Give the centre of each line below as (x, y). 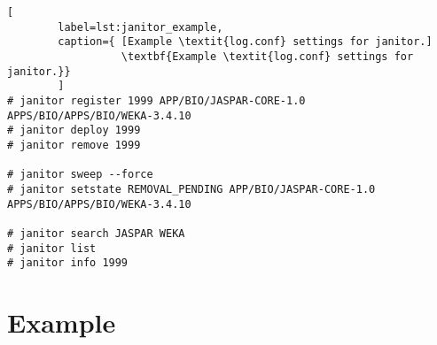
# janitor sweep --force (80, 175)
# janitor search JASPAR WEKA (96, 233)
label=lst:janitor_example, (140, 27)
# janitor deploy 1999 (74, 130)
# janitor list (52, 248)
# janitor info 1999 (68, 263)
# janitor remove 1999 (74, 145)
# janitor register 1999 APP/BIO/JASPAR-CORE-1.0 (156, 100)
